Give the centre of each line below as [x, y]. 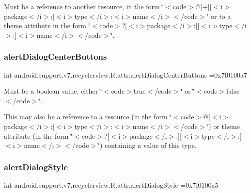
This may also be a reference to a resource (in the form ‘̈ [88, 117]
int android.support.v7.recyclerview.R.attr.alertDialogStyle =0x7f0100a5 [111, 185]
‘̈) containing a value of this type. [147, 145]
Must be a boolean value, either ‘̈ [53, 91]
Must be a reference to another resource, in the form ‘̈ [84, 6]
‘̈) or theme [223, 126]
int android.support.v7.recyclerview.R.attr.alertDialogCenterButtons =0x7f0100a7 [125, 74]
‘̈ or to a [219, 16]
